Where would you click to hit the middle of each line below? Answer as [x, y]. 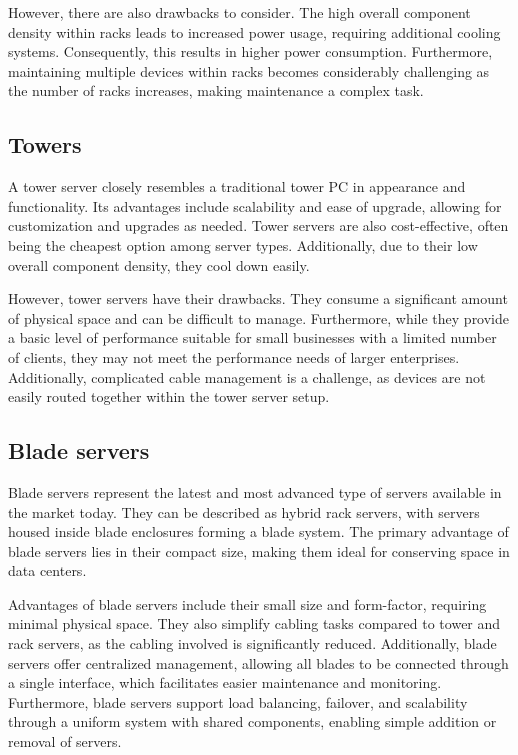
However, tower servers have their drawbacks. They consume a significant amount [258, 298]
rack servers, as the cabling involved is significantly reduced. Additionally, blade [252, 643]
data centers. [47, 570]
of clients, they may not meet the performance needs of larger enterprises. [234, 356]
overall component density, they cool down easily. [159, 264]
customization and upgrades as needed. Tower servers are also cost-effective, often [258, 225]
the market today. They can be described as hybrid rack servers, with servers [244, 511]
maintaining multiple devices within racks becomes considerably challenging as [249, 70]
